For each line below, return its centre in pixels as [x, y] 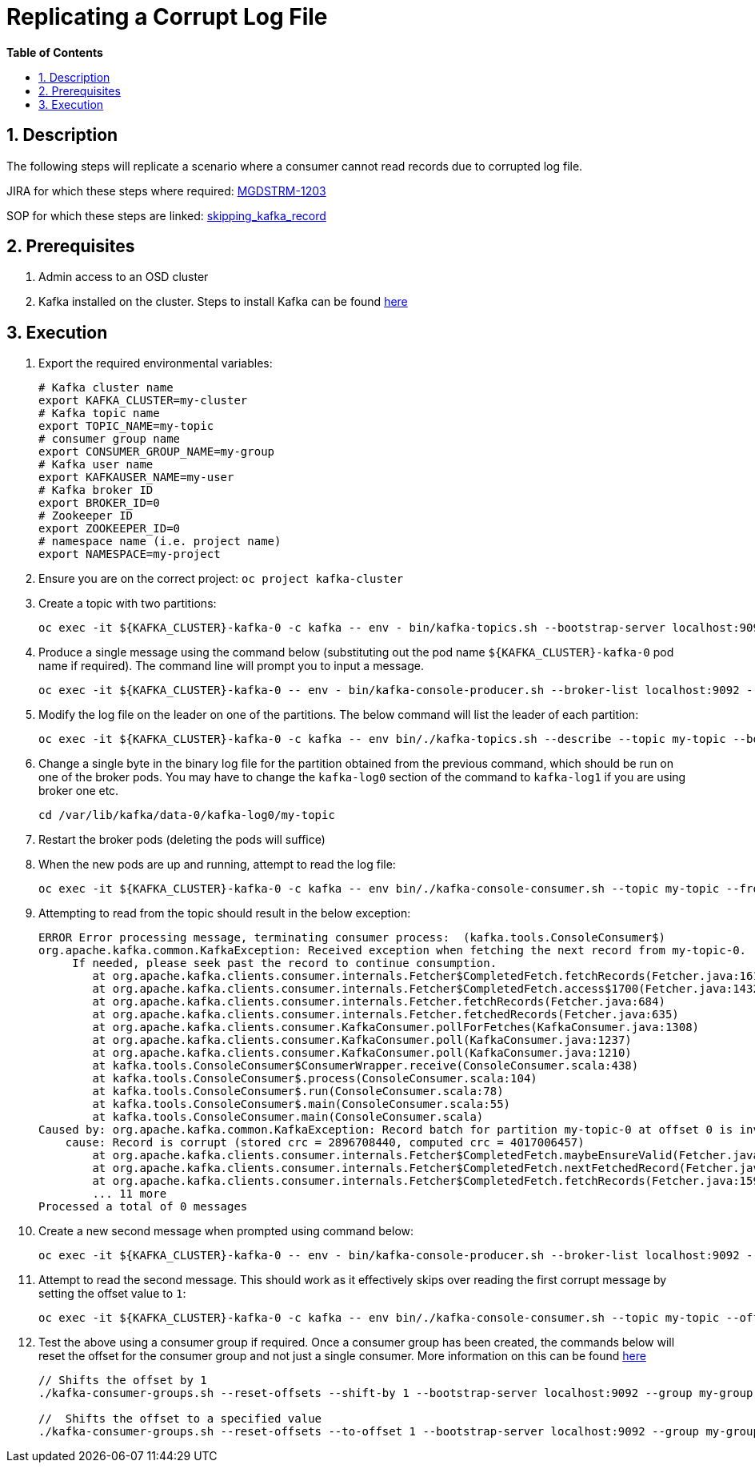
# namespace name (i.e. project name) [160, 542]
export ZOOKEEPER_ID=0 [110, 529]
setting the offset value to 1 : [112, 1294]
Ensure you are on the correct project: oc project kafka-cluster [221, 579]
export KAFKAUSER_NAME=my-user [136, 478]
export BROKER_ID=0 [99, 503]
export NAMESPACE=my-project [130, 554]
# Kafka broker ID [96, 490]
